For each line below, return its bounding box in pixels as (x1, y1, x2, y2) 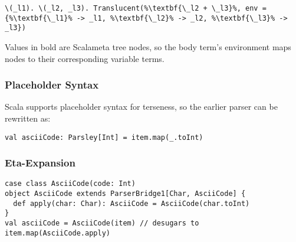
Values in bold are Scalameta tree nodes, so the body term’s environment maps (5, 40, 291, 53)
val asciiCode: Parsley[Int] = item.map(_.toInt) (5, 133, 203, 142)
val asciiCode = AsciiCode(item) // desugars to (5, 219, 199, 228)
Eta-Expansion (5, 155, 75, 170)
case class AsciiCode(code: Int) (5, 179, 136, 188)
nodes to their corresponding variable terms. (5, 52, 165, 64)
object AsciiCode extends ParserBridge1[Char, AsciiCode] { (5, 189, 246, 198)
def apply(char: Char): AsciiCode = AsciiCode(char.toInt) (13, 199, 250, 208)
